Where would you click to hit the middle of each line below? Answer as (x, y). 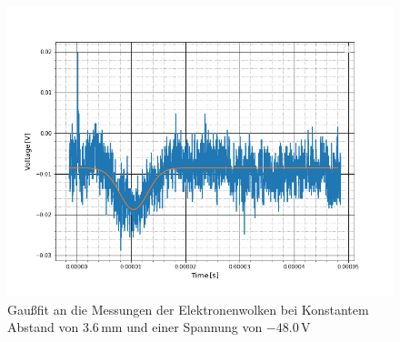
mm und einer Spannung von (182, 327)
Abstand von (43, 327)
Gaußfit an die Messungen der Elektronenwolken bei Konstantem (188, 309)
